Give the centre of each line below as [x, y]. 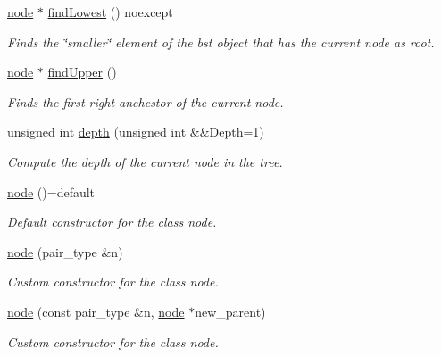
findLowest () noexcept [110, 12]
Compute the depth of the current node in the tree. [145, 161]
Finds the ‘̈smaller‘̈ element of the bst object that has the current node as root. [221, 42]
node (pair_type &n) [65, 251]
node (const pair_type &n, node [96, 311]
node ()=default [51, 191]
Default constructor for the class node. [112, 222]
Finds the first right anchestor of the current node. [146, 101]
